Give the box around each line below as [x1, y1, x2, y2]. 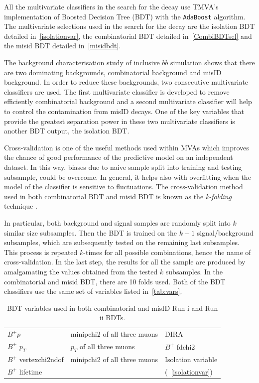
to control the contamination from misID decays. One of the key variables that [4, 106, 244, 116]
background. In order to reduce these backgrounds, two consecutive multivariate [4, 77, 249, 87]
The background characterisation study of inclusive [4, 57, 160, 68]
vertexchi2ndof [19, 354, 64, 365]
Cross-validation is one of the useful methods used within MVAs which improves [4, 142, 249, 152]
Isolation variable [164, 354, 218, 365]
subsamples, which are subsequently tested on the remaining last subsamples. [4, 237, 240, 248]
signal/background [197, 227, 254, 238]
